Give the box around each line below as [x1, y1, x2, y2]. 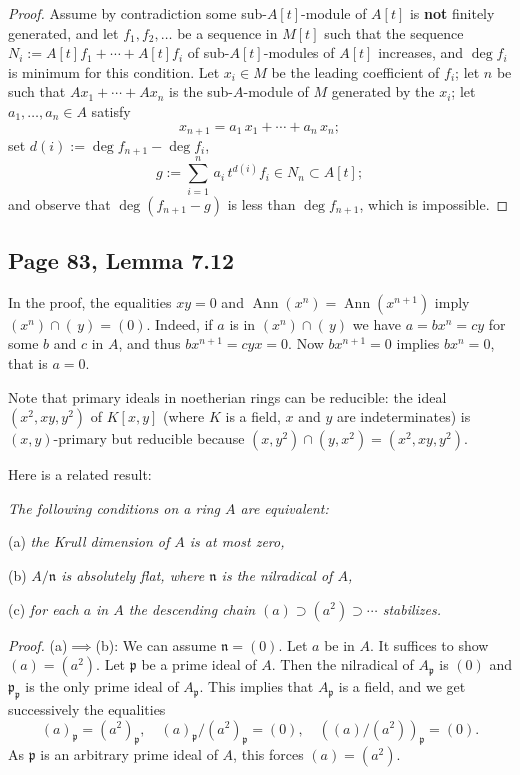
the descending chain [128, 598, 256, 619]
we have [352, 313, 402, 334]
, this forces [233, 744, 304, 765]
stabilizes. [382, 598, 442, 619]
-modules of [263, 42, 335, 63]
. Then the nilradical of [271, 654, 414, 675]
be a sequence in [177, 22, 278, 43]
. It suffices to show [370, 634, 489, 655]
